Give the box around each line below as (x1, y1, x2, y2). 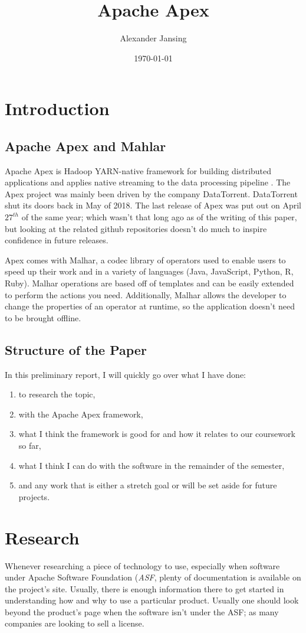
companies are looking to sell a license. (5, 617, 144, 629)
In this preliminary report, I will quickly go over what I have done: (5, 368, 246, 380)
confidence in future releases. (5, 234, 108, 246)
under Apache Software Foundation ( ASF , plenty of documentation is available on (5, 571, 301, 583)
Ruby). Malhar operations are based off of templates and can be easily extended (5, 277, 294, 289)
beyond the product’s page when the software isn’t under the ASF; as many (5, 605, 279, 618)
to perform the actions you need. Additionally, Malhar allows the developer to (5, 288, 287, 301)
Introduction (5, 96, 110, 120)
